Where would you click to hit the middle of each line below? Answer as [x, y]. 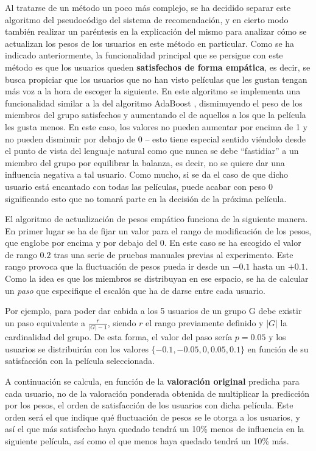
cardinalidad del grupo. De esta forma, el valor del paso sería [119, 337]
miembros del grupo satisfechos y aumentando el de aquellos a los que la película [156, 115]
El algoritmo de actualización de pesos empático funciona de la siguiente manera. [156, 219]
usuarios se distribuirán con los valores [77, 348]
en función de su [278, 348]
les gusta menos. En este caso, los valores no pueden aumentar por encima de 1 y [156, 126]
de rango [21, 254]
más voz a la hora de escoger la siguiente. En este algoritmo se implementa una [153, 91]
